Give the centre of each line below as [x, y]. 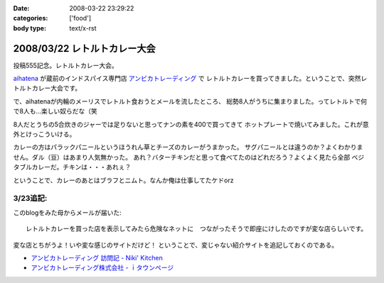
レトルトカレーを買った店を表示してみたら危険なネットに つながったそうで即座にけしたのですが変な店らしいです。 [197, 229]
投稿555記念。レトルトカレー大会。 [65, 65]
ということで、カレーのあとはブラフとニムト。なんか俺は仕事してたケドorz [123, 180]
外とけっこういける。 [44, 134]
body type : [30, 28]
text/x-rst [83, 28]
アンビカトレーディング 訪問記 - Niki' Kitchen [97, 257]
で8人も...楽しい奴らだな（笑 [55, 111]
